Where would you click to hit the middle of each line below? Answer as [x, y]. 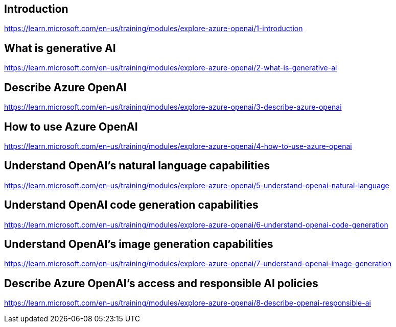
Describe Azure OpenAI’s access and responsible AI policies [161, 283]
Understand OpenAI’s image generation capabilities [139, 244]
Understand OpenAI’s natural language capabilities [137, 166]
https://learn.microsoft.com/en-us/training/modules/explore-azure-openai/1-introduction [154, 29]
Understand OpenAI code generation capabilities [131, 205]
